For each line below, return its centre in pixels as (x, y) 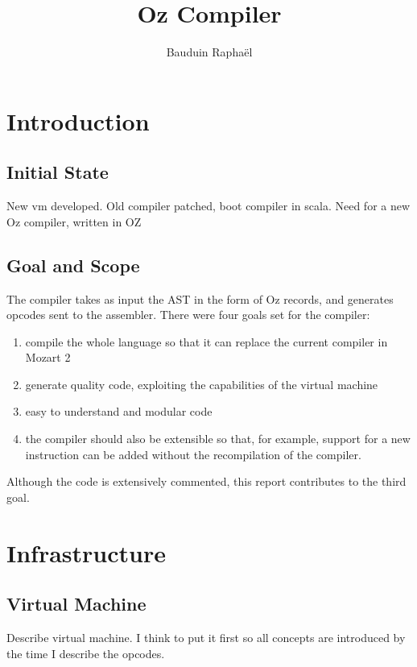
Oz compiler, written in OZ (74, 221)
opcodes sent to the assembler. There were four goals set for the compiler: (188, 315)
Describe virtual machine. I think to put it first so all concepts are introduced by (206, 638)
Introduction (78, 120)
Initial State (58, 172)
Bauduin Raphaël (209, 52)
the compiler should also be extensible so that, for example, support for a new (218, 439)
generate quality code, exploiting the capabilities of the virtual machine (202, 384)
